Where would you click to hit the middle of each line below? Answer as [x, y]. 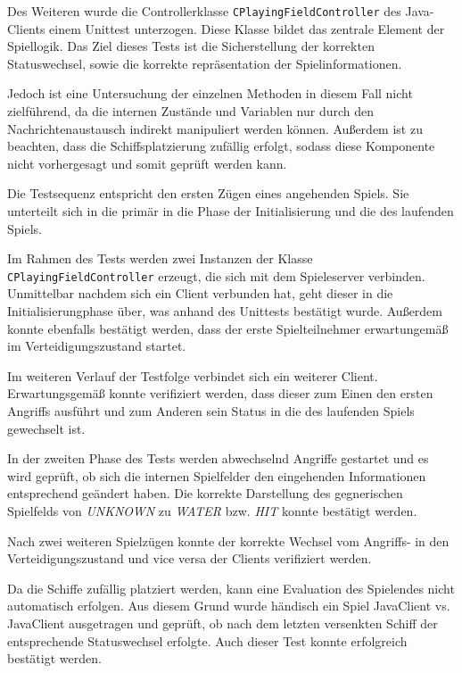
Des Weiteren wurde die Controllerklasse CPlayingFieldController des [204, 11]
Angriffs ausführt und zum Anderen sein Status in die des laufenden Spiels [211, 411]
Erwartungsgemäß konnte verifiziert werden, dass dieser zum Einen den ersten [220, 393]
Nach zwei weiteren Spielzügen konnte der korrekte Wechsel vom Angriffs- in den [228, 540]
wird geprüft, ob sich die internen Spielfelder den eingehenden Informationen [217, 475]
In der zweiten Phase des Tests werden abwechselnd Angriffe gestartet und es [218, 458]
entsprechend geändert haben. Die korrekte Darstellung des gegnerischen [205, 493]
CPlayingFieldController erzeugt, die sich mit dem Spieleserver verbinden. [216, 275]
